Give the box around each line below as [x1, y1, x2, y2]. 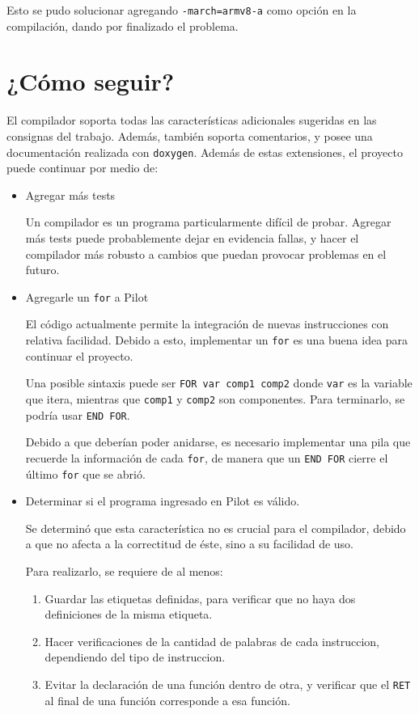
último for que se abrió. [25, 465, 146, 482]
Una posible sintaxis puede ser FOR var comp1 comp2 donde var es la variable [25, 374, 413, 391]
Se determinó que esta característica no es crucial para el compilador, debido [25, 519, 406, 536]
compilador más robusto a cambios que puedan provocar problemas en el [25, 245, 387, 262]
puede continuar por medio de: [6, 159, 159, 176]
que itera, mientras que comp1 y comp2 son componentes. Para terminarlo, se [25, 390, 405, 407]
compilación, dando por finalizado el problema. [6, 17, 239, 34]
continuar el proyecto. [25, 347, 133, 364]
